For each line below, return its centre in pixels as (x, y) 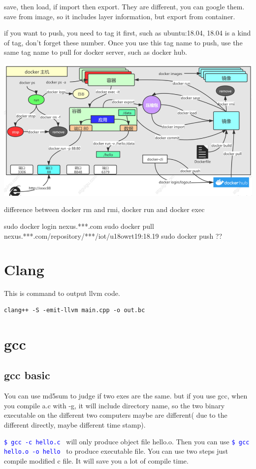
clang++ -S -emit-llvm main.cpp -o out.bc (75, 310)
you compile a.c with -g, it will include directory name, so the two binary (114, 405)
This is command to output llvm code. (62, 293)
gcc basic (27, 375)
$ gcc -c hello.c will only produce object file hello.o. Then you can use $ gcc (127, 441)
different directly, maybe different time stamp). (75, 424)
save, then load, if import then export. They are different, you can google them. (124, 6)
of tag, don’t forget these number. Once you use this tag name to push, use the (123, 42)
